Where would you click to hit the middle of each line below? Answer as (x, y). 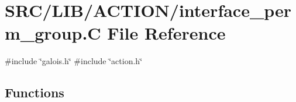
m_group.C (53, 33)
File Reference (166, 33)
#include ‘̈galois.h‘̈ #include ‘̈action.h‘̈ (74, 61)
